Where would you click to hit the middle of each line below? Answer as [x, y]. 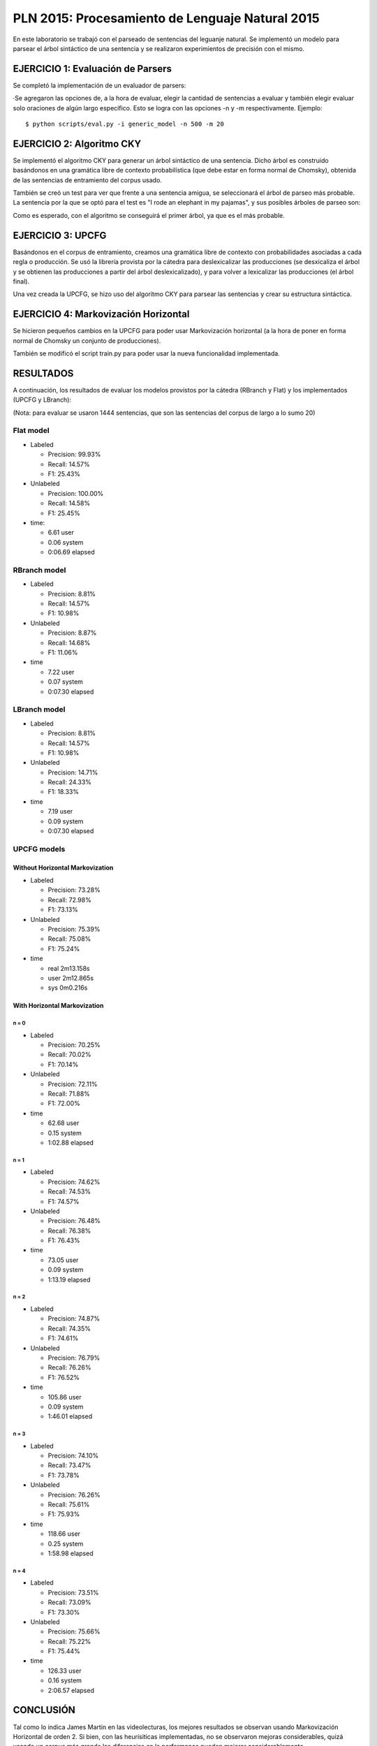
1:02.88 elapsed [71, 1143]
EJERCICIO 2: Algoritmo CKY [77, 144]
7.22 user [61, 672]
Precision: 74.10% [73, 1455]
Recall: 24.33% [70, 782]
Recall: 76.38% [69, 1231]
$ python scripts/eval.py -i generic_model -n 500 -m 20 [125, 124]
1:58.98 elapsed [71, 1553]
